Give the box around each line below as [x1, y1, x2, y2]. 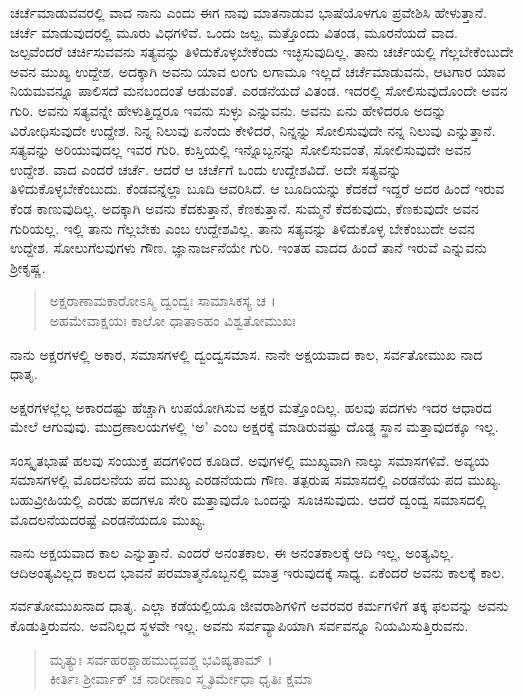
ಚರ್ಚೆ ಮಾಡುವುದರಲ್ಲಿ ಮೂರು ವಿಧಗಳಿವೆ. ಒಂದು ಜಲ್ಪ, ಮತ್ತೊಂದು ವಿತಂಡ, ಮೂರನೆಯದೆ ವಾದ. [10, 21, 458, 42]
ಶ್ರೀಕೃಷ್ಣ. [10, 256, 46, 277]
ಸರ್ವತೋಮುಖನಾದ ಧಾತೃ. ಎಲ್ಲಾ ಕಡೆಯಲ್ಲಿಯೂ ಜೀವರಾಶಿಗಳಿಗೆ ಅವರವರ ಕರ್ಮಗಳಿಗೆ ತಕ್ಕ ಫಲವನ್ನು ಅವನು [10, 595, 509, 616]
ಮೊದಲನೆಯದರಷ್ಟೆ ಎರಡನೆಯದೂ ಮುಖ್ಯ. [10, 508, 206, 529]
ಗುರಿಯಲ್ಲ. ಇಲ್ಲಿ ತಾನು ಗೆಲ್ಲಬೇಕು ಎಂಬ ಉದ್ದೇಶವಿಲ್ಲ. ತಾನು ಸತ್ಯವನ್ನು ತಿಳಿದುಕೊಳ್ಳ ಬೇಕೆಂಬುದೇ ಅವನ [10, 217, 475, 238]
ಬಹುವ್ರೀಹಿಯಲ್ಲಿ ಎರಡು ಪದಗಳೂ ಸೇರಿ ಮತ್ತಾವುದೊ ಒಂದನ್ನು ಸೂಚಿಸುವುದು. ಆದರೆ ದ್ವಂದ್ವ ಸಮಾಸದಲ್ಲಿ [10, 489, 487, 510]
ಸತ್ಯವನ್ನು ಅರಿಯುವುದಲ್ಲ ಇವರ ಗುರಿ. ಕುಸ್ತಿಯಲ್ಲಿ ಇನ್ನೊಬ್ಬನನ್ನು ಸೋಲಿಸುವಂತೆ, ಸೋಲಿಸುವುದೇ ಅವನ [10, 139, 472, 160]
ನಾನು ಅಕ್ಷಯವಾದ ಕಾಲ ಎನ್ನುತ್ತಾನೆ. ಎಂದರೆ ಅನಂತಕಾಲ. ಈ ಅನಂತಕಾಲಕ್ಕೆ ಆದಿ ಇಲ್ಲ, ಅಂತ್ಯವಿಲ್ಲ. [10, 542, 454, 563]
